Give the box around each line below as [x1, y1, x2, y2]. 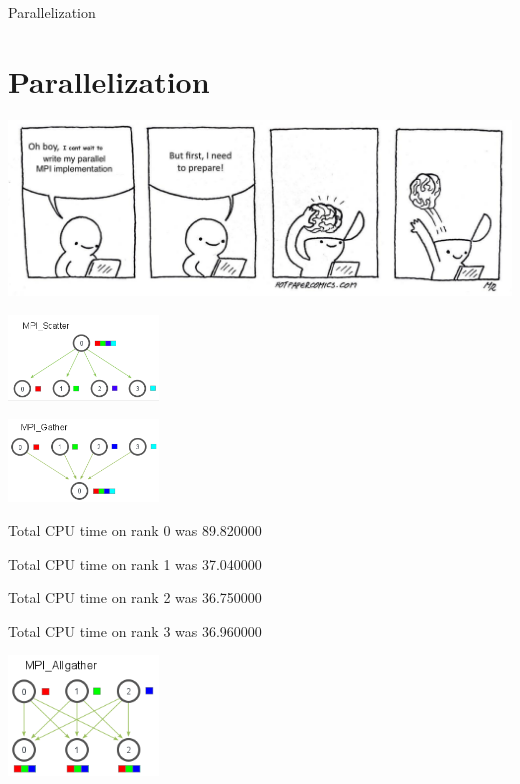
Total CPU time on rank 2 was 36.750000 [8, 587, 262, 608]
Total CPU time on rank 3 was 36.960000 [8, 620, 262, 641]
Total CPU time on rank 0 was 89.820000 [8, 520, 262, 540]
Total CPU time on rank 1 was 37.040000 [8, 553, 262, 574]
